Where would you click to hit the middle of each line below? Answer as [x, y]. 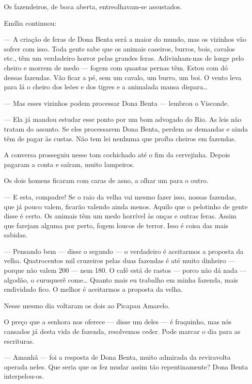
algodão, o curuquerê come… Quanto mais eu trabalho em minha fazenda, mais [121, 279]
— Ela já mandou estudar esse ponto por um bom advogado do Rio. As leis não [123, 119]
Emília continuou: [30, 23]
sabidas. [16, 235]
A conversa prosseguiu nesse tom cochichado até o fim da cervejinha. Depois [117, 155]
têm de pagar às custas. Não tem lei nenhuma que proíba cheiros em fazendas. [120, 138]
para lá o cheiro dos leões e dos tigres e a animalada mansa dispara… [106, 87]
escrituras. [19, 341]
